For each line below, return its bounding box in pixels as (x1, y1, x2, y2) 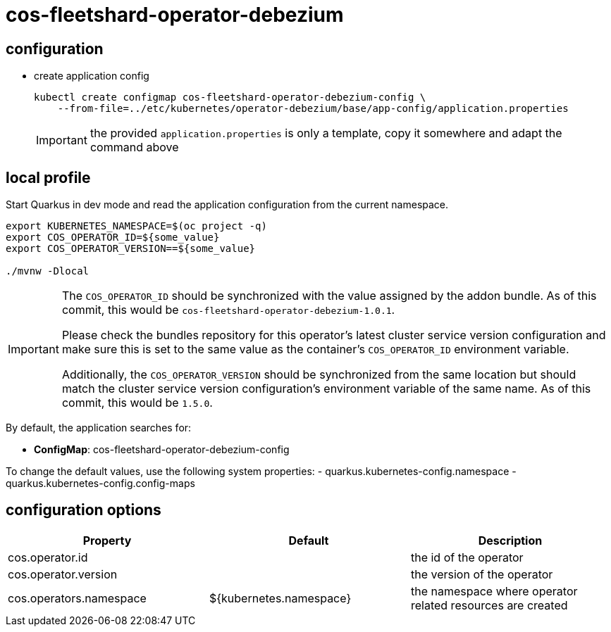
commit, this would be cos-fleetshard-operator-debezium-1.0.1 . (61, 303, 395, 317)
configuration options (6, 501, 161, 519)
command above (90, 140, 179, 155)
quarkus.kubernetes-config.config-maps (6, 477, 195, 490)
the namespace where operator (410, 583, 578, 598)
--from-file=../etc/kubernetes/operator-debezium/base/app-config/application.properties (57, 103, 569, 115)
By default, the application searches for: (6, 422, 192, 434)
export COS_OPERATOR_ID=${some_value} (6, 232, 220, 244)
